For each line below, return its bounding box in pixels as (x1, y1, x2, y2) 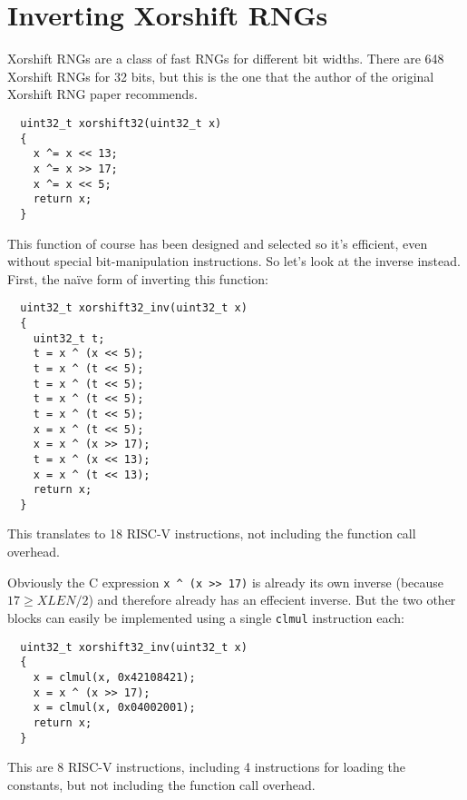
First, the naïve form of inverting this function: (7, 269, 268, 288)
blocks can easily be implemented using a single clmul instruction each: (7, 607, 404, 627)
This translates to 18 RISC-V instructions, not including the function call (7, 524, 416, 543)
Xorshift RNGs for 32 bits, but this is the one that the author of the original (7, 66, 434, 85)
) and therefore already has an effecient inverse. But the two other (88, 590, 456, 609)
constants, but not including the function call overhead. (7, 775, 316, 794)
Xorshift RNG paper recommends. (7, 84, 198, 104)
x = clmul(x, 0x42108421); (33, 670, 196, 684)
